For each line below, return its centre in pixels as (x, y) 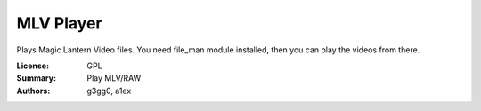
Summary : (37, 78)
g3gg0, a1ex (109, 91)
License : (33, 66)
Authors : (33, 91)
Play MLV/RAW (114, 78)
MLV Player (59, 23)
